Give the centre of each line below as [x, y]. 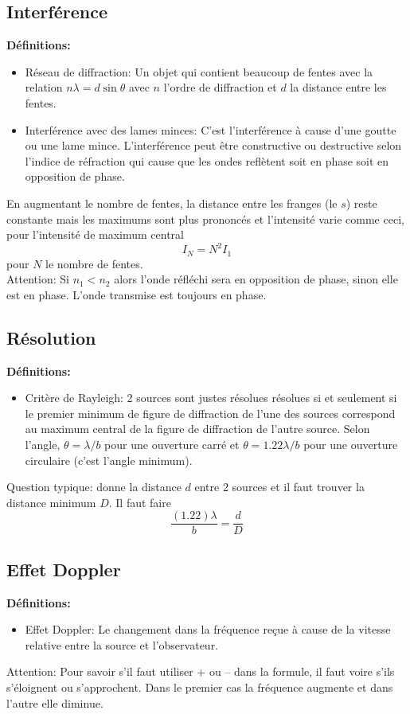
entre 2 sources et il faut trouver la [279, 487]
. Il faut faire [140, 502]
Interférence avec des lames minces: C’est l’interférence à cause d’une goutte [211, 129]
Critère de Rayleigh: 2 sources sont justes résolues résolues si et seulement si [211, 398]
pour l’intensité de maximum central [95, 234]
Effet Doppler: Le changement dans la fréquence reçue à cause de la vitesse [208, 629]
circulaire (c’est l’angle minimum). [109, 460]
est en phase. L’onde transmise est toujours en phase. [137, 294]
